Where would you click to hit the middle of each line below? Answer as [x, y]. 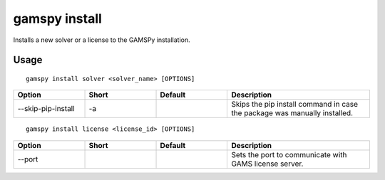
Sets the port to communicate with [289, 154]
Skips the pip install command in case [294, 105]
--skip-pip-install [46, 109]
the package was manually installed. [292, 113]
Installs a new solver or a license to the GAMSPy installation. [102, 40]
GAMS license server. [267, 164]
